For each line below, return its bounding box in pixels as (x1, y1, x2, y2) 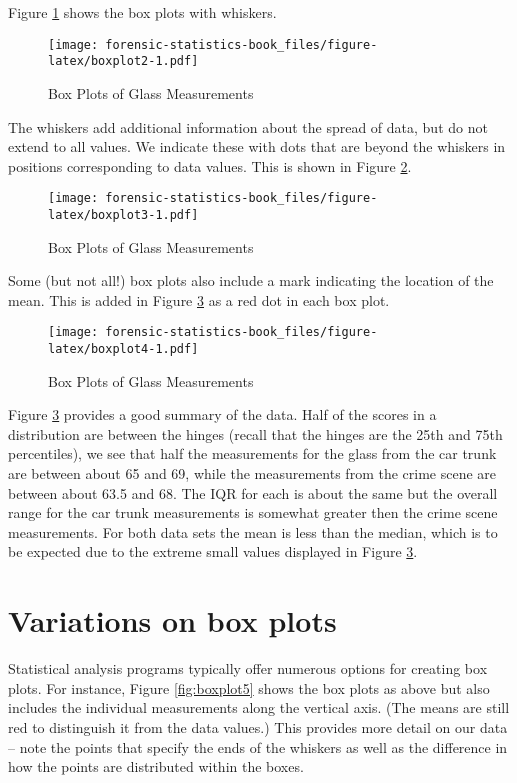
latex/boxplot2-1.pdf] (48, 54, 199, 69)
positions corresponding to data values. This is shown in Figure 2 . (8, 155, 412, 176)
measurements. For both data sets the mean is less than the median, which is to (8, 521, 498, 542)
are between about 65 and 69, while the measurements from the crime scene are (8, 463, 497, 484)
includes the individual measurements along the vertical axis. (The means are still (8, 697, 510, 718)
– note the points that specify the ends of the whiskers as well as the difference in (8, 736, 508, 757)
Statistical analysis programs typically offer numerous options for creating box (8, 658, 488, 679)
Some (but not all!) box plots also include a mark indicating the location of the (8, 270, 494, 291)
